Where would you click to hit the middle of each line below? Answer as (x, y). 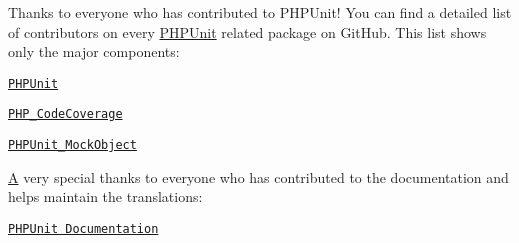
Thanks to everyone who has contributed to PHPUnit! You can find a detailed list (260, 12)
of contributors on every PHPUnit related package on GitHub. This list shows (247, 31)
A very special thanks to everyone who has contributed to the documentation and (258, 176)
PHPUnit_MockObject (72, 145)
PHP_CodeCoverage (65, 114)
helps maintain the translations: (105, 196)
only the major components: (94, 51)
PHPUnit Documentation (83, 228)
